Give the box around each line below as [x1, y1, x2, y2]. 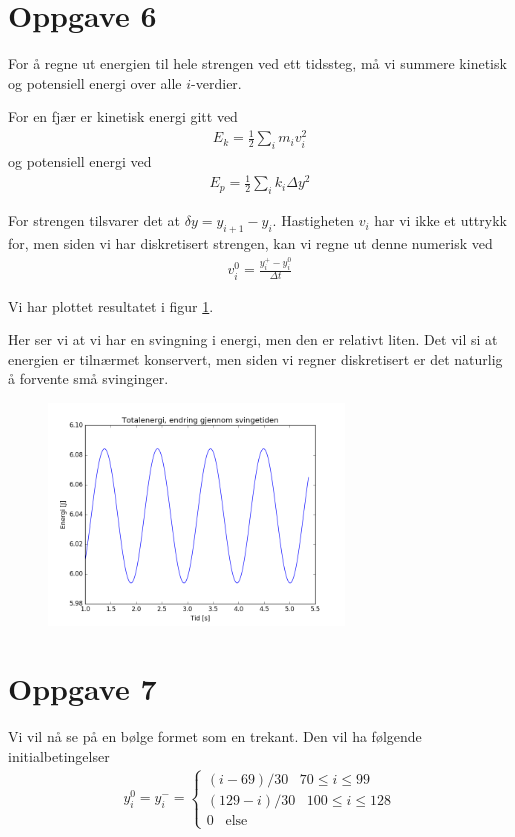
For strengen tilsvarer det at [8, 210, 181, 231]
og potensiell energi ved [8, 151, 152, 172]
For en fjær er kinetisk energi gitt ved [8, 106, 238, 127]
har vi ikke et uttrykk [374, 210, 507, 231]
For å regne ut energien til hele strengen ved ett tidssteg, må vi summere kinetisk [8, 53, 507, 74]
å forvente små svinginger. [8, 368, 169, 389]
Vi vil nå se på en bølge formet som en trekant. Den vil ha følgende [8, 726, 422, 747]
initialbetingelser [8, 745, 110, 766]
